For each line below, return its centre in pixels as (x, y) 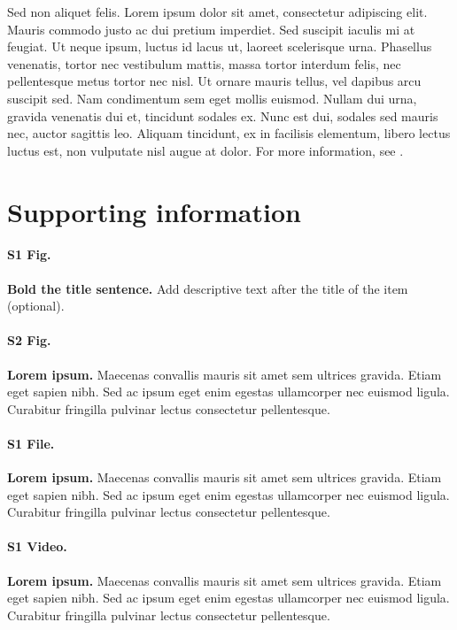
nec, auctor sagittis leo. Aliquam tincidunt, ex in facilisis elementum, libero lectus (229, 133)
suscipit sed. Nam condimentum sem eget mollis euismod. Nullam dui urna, (212, 98)
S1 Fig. (29, 254)
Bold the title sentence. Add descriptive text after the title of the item (208, 288)
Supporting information (154, 211)
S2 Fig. (29, 340)
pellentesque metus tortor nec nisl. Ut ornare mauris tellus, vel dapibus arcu (214, 81)
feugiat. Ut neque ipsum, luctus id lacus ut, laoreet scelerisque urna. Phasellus (220, 46)
